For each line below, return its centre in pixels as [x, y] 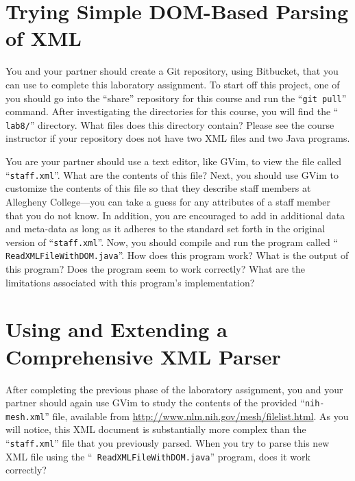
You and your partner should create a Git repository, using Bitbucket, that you [172, 71]
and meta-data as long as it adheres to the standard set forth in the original [166, 229]
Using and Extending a [117, 329]
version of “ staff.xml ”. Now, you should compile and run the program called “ [172, 242]
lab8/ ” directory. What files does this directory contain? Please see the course [170, 124]
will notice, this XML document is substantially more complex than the [156, 429]
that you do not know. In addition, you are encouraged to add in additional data [175, 215]
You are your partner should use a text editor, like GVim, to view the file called [174, 161]
